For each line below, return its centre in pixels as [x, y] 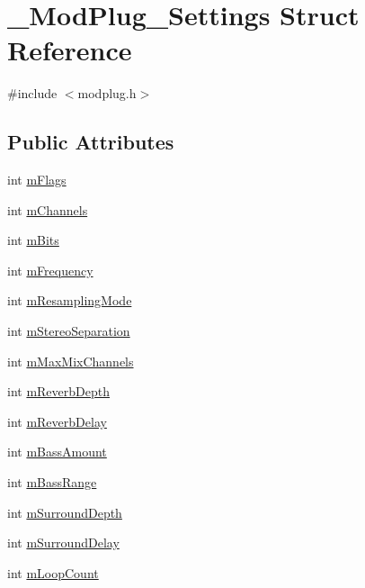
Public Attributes [91, 142]
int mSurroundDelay [63, 543]
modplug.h [107, 93]
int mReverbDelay [57, 421]
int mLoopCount [53, 572]
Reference [70, 50]
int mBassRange [52, 482]
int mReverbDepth [59, 391]
